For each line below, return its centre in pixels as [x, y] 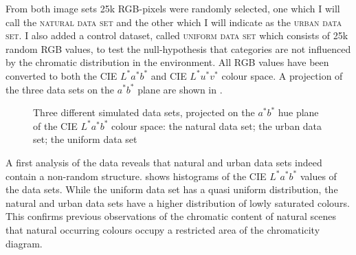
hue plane [298, 112]
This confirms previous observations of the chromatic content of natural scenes [171, 216]
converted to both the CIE [62, 75]
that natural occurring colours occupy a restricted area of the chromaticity [163, 229]
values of [318, 176]
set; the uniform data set [85, 139]
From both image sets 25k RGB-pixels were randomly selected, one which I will [173, 8]
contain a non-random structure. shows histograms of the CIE [136, 176]
